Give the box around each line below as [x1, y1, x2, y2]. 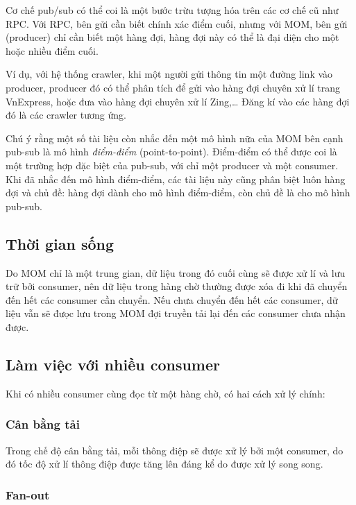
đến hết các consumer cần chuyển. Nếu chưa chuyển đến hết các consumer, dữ [6, 292, 338, 307]
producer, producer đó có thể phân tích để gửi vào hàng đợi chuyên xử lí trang [6, 80, 341, 94]
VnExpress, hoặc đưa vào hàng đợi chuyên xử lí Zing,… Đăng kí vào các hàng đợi [6, 94, 350, 108]
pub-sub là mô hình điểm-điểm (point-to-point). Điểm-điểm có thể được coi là [6, 144, 337, 159]
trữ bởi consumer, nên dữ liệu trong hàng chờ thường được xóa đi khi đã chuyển [6, 279, 348, 293]
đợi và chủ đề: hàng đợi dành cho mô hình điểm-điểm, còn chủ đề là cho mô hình [6, 185, 350, 200]
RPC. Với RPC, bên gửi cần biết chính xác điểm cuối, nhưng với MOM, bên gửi [6, 16, 348, 31]
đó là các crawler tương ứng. [6, 108, 126, 122]
